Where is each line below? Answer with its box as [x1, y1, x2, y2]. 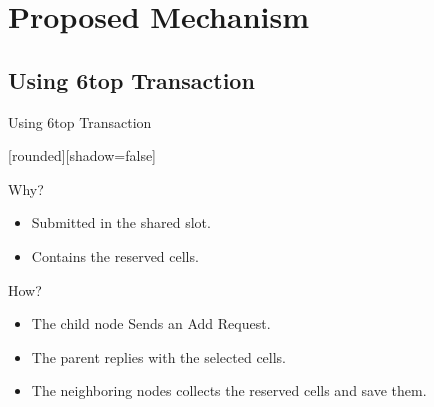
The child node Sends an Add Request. [31, 313, 271, 334]
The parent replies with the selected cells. [31, 346, 287, 367]
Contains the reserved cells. [31, 245, 199, 266]
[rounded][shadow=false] [8, 145, 157, 166]
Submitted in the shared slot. [31, 212, 211, 233]
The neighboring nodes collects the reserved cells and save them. [31, 380, 427, 401]
